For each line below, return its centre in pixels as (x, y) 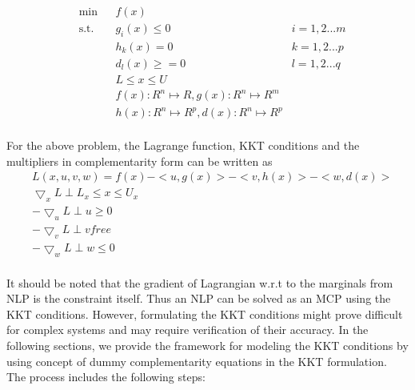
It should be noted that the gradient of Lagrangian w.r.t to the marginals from (200, 282)
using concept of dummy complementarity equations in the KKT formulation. (197, 361)
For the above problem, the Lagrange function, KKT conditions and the (183, 145)
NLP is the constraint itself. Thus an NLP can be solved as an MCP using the (199, 298)
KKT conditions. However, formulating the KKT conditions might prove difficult (205, 314)
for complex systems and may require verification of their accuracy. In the (188, 330)
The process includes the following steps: (106, 377)
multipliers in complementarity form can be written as (140, 161)
